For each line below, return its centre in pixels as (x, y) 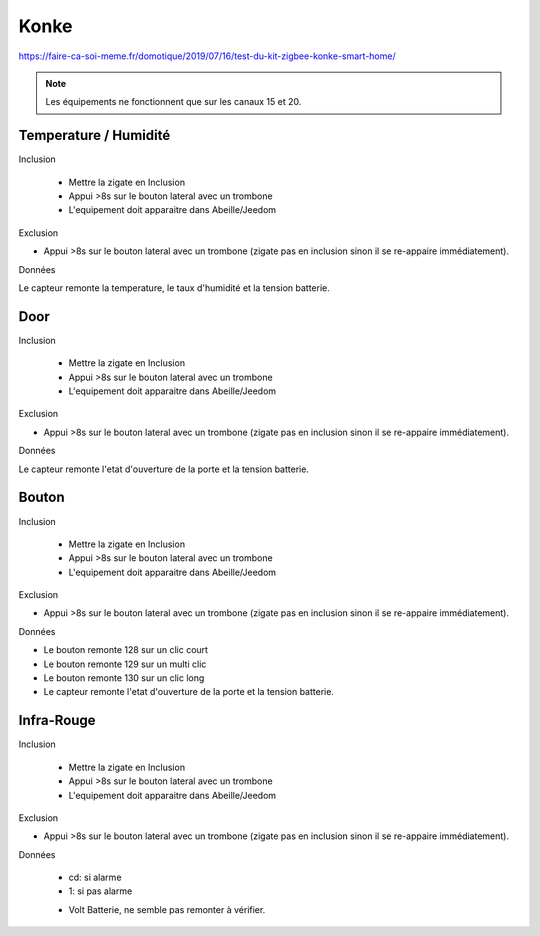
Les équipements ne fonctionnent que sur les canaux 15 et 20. (173, 102)
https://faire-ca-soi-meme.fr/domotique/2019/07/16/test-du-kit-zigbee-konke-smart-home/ (207, 56)
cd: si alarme (95, 877)
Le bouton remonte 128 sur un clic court (126, 650)
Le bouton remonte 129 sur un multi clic (125, 664)
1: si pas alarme (100, 891)
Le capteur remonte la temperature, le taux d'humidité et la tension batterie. (174, 287)
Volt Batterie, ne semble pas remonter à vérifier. (167, 909)
